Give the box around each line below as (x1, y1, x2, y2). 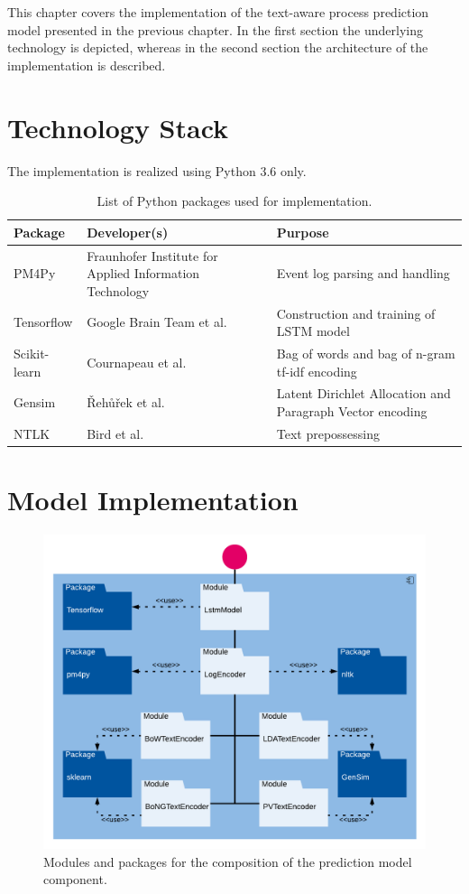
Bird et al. (87, 424, 144, 442)
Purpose (276, 222, 329, 241)
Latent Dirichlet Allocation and (276, 384, 451, 403)
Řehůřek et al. (87, 393, 165, 412)
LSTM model (276, 321, 350, 340)
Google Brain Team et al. (87, 312, 227, 331)
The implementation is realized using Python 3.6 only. (7, 161, 307, 180)
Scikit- (14, 344, 50, 362)
